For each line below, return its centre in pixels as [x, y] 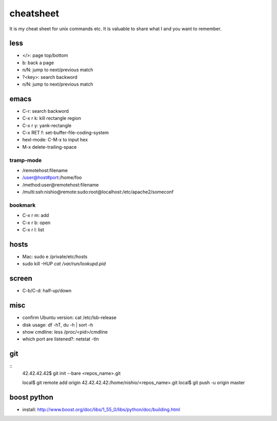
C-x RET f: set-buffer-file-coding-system [66, 133]
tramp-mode [26, 160]
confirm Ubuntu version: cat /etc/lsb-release [70, 317]
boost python [32, 397]
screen [21, 279]
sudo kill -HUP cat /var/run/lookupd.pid [64, 264]
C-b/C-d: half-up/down [47, 291]
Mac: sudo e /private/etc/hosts [55, 257]
